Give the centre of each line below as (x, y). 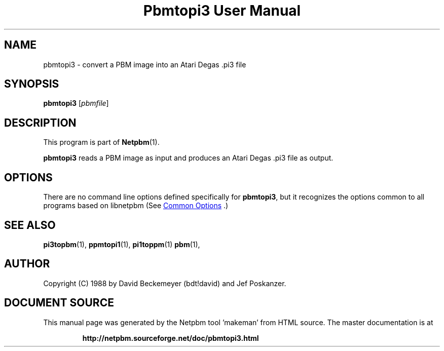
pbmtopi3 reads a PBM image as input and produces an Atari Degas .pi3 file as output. (188, 158)
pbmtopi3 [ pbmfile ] (76, 103)
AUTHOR (27, 264)
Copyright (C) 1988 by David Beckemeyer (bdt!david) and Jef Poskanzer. (165, 283)
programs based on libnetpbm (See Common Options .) (136, 206)
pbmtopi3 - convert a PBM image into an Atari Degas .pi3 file (145, 64)
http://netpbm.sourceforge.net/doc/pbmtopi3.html (171, 338)
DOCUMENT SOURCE (59, 303)
